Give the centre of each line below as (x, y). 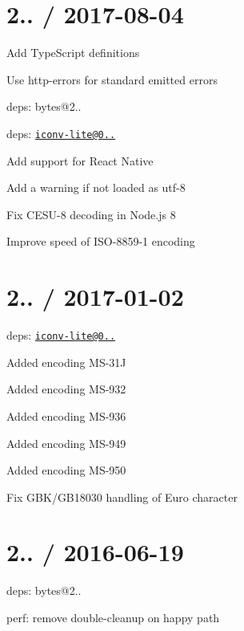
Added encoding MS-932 (66, 389)
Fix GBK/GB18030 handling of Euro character (122, 497)
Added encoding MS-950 (66, 470)
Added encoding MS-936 (66, 415)
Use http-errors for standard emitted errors (112, 79)
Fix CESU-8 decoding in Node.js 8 (91, 214)
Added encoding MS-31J (66, 362)
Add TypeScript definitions (73, 53)
